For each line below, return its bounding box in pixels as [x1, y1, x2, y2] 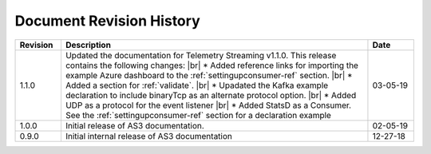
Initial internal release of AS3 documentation [65, 130, 233, 141]
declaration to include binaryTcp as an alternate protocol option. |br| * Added [65, 89, 357, 101]
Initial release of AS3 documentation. [65, 120, 205, 131]
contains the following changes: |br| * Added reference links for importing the [65, 60, 359, 71]
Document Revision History [14, 12, 200, 30]
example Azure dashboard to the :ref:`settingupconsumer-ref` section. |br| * [65, 69, 353, 81]
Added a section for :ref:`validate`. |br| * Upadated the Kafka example [65, 80, 329, 91]
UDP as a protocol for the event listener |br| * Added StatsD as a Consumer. [65, 100, 351, 111]
